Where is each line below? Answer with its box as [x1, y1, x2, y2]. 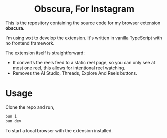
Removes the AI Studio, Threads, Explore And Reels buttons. [12, 70, 137, 76]
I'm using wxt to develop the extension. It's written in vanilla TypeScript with [5, 35, 162, 41]
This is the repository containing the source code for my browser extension [5, 20, 161, 26]
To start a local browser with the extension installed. [5, 127, 113, 133]
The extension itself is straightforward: [5, 50, 85, 56]
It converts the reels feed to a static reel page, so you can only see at [12, 59, 155, 65]
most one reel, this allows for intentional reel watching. [12, 65, 125, 71]
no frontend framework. [5, 40, 55, 46]
